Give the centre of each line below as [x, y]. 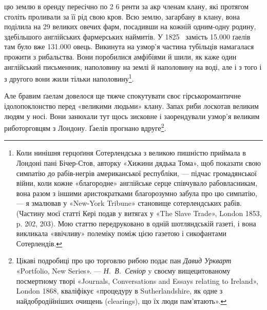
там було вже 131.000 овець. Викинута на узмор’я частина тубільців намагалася [129, 46]
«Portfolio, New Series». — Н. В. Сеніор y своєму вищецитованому [123, 270]
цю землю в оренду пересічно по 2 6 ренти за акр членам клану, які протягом [127, 6]
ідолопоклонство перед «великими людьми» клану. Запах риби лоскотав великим [131, 106]
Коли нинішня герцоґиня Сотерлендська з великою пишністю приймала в [131, 153]
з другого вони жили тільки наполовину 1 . [69, 78]
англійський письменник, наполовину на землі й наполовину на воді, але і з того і [133, 66]
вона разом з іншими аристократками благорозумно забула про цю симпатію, [137, 193]
